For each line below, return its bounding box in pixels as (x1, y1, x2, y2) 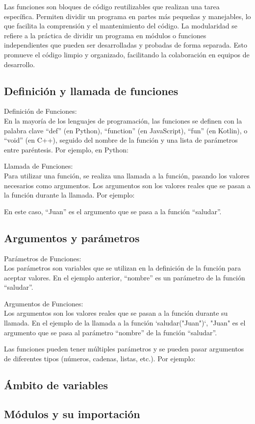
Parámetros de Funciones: (4, 253, 81, 263)
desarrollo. (4, 59, 35, 69)
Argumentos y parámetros (4, 230, 140, 245)
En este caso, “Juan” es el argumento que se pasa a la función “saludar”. (4, 206, 222, 216)
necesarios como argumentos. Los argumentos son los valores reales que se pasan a (4, 180, 251, 190)
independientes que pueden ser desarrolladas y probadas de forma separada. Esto (4, 40, 248, 50)
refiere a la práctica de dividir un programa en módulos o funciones (4, 30, 206, 40)
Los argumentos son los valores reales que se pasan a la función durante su (4, 308, 228, 318)
